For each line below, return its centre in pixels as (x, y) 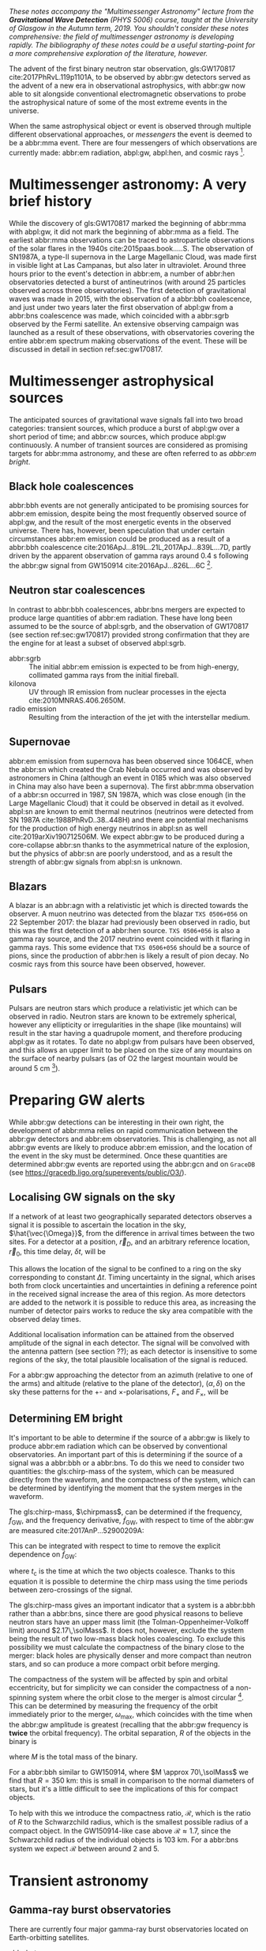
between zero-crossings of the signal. (71, 1590)
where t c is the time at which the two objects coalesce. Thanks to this (122, 1572)
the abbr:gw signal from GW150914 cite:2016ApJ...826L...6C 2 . (111, 565)
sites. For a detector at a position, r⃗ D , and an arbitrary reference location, (129, 1242)
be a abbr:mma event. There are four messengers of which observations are (133, 143)
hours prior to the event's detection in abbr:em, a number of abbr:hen (122, 273)
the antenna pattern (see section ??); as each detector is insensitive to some (133, 1351)
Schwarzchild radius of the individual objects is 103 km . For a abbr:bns (124, 1840)
